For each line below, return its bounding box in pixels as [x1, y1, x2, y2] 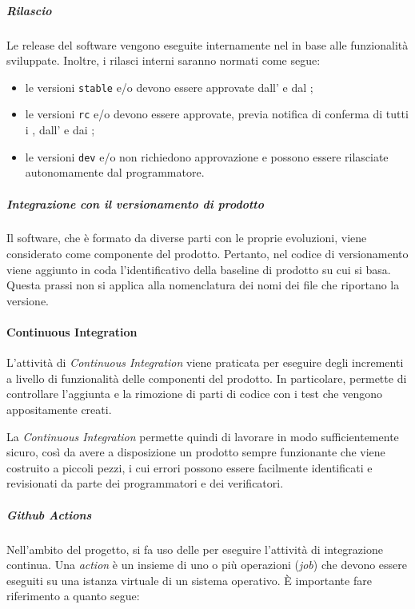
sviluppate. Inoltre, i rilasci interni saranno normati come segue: [6, 52, 321, 69]
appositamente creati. [6, 401, 112, 418]
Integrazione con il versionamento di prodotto [6, 195, 265, 212]
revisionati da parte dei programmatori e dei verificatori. [6, 475, 284, 492]
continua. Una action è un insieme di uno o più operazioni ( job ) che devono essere [6, 556, 408, 573]
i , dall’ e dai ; [25, 121, 95, 138]
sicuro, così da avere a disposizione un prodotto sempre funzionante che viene [6, 444, 385, 460]
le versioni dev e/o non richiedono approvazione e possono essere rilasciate [25, 148, 389, 165]
